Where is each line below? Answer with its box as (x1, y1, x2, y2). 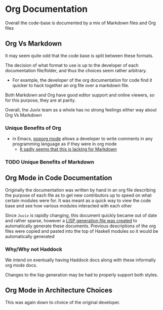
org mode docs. (5, 262, 38, 268)
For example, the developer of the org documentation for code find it (12, 77, 152, 83)
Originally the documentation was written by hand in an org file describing (5, 187, 156, 193)
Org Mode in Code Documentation (5, 174, 113, 182)
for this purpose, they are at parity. (5, 97, 76, 103)
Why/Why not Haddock (5, 246, 63, 253)
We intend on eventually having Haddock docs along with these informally (5, 257, 156, 263)
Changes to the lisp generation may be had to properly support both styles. (5, 272, 159, 278)
